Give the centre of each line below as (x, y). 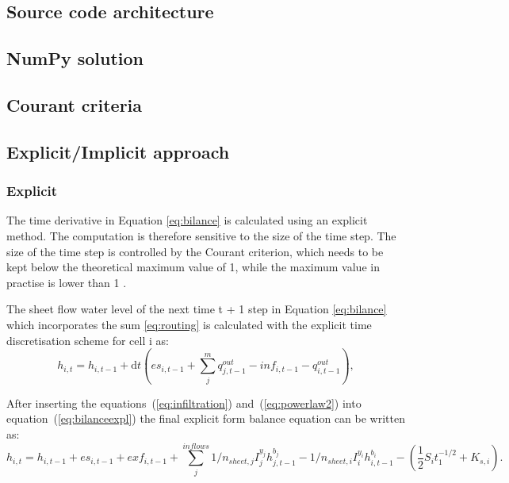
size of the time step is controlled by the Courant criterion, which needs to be (195, 251)
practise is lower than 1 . (67, 282)
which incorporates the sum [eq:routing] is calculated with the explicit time (189, 324)
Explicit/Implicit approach (118, 151)
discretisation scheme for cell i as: (88, 340)
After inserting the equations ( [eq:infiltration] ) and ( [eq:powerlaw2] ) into (184, 402)
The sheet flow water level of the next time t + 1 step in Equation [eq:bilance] (197, 309)
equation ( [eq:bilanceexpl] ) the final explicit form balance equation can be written (206, 418)
